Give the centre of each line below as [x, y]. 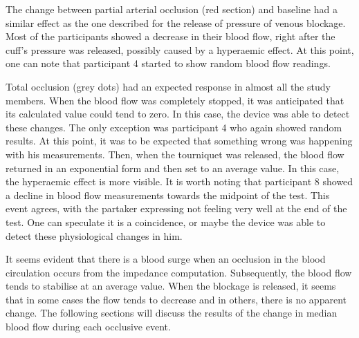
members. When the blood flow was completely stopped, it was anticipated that [175, 100]
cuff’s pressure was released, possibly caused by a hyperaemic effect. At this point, [180, 49]
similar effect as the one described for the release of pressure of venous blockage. [176, 22]
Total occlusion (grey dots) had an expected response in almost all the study [168, 86]
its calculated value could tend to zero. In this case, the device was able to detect [178, 114]
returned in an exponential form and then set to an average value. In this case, [173, 168]
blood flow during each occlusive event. [88, 327]
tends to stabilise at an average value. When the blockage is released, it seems [171, 286]
